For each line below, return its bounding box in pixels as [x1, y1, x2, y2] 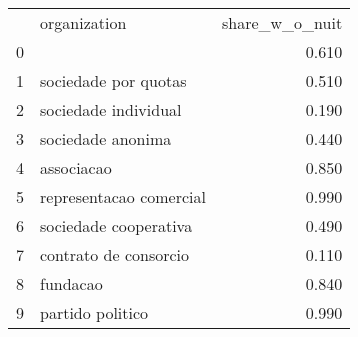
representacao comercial [40, 185, 206, 208]
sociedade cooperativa [40, 214, 193, 237]
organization [40, 11, 127, 34]
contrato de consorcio [40, 243, 190, 266]
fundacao [40, 272, 103, 295]
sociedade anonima [40, 127, 172, 150]
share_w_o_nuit [221, 11, 343, 34]
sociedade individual [40, 98, 182, 121]
